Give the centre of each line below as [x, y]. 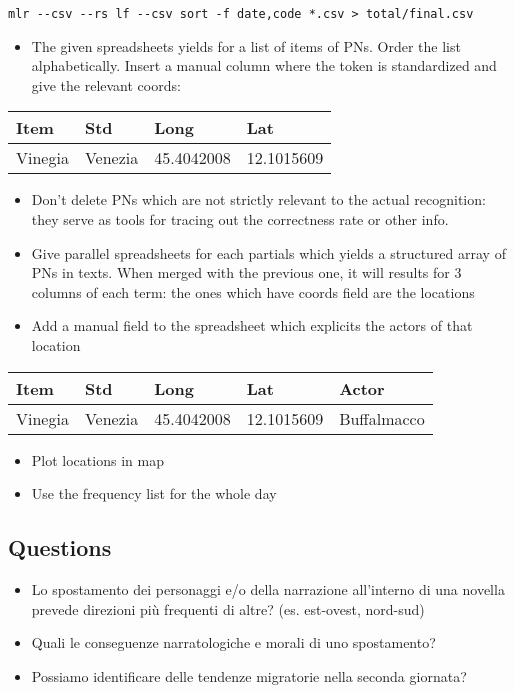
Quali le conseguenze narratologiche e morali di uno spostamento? [233, 642]
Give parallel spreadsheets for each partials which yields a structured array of [268, 252]
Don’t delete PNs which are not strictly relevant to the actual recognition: [258, 199]
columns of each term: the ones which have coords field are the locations [253, 291]
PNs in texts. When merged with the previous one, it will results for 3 [246, 272]
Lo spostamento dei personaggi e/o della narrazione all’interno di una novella [268, 588]
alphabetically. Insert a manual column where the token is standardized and [264, 65]
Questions [60, 547]
